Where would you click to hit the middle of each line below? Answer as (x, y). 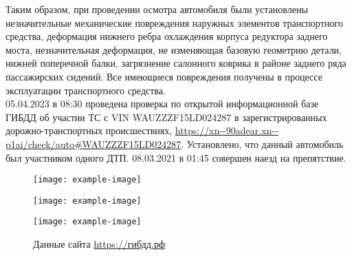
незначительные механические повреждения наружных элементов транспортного (174, 22)
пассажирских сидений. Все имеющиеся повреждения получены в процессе (164, 76)
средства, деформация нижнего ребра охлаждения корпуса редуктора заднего (167, 36)
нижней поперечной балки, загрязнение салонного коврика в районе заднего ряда (176, 63)
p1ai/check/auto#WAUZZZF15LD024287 (93, 143)
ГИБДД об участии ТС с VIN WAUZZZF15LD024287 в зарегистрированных (166, 117)
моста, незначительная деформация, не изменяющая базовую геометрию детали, (174, 49)
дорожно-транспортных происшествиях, (89, 130)
